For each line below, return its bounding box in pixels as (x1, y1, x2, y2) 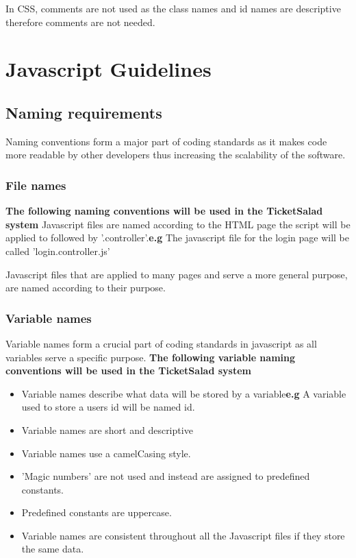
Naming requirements (5, 101, 162, 123)
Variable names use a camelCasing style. (21, 446, 191, 460)
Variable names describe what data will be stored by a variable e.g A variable (21, 386, 346, 400)
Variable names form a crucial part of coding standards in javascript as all (5, 336, 317, 350)
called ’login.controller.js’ (5, 243, 110, 258)
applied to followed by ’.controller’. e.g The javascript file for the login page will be (5, 230, 349, 245)
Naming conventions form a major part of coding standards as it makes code (5, 134, 327, 148)
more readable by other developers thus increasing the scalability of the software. (5, 147, 346, 162)
